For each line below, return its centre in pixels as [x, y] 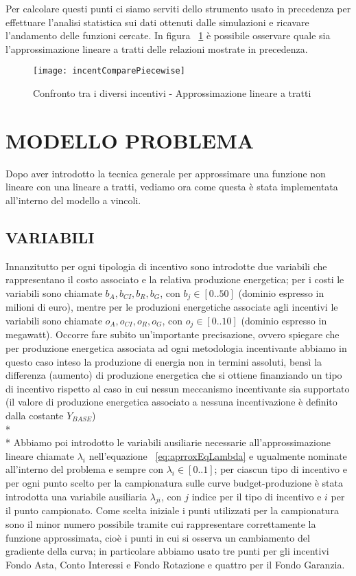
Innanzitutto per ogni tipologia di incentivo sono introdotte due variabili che [166, 266]
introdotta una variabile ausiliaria [76, 496]
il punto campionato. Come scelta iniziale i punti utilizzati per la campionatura [172, 510]
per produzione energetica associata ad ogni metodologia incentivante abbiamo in [176, 348]
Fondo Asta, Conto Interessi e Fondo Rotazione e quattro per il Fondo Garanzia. [175, 564]
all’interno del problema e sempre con [85, 469]
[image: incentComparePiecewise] [109, 71]
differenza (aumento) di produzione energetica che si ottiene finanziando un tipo [174, 375]
